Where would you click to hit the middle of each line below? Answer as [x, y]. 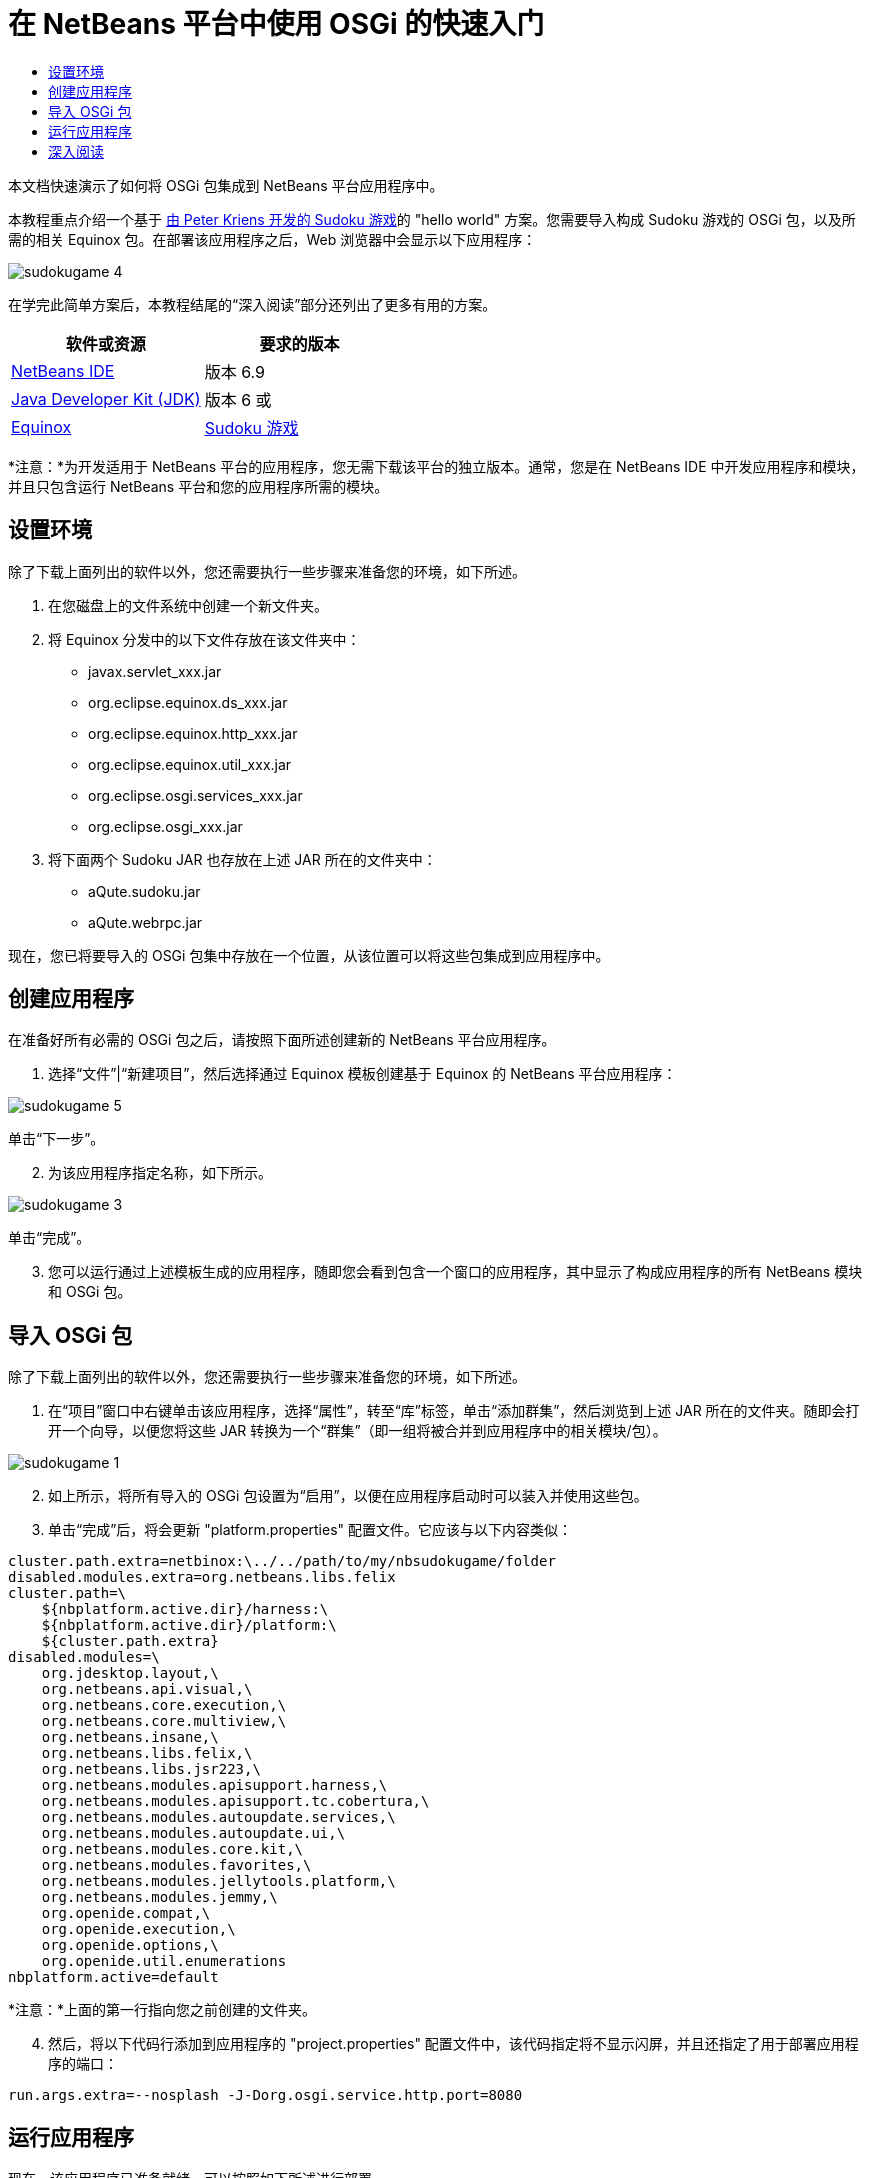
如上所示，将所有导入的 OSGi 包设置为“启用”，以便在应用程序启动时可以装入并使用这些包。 [348, 1496]
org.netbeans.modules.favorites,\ [176, 1865]
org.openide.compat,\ [126, 1913]
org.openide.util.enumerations [164, 1961]
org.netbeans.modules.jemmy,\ [159, 1897]
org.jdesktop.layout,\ [130, 1673]
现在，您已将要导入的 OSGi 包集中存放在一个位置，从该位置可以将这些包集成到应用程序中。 [309, 955]
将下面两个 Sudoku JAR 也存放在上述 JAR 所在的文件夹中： [242, 859]
